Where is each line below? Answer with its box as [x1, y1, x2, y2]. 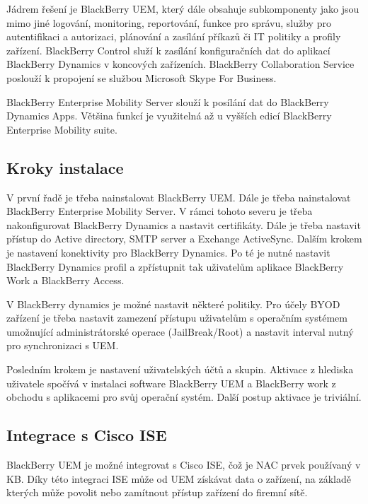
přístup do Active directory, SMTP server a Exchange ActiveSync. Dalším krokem [6, 231, 362, 246]
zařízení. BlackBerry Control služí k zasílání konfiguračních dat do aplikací [6, 42, 330, 57]
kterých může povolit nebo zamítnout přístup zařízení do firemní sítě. [6, 485, 308, 500]
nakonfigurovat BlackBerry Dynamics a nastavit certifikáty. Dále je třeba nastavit [6, 217, 361, 232]
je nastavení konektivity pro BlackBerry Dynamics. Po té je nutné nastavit [6, 245, 330, 259]
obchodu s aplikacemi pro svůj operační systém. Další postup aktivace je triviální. [6, 389, 362, 404]
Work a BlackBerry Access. [6, 273, 125, 288]
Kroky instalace [6, 156, 124, 178]
